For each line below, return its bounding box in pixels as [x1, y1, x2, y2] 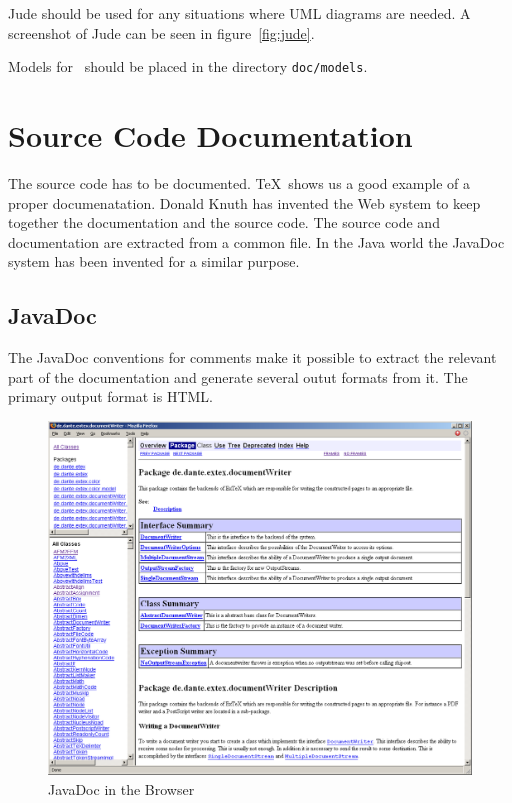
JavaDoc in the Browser [48, 778, 195, 799]
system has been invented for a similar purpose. [8, 251, 300, 272]
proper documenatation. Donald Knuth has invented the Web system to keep [8, 192, 481, 213]
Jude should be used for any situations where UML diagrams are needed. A [8, 3, 471, 23]
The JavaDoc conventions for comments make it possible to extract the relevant [8, 347, 497, 368]
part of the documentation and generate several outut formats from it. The [8, 366, 468, 387]
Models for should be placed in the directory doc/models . [8, 56, 368, 77]
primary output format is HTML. [8, 386, 213, 407]
